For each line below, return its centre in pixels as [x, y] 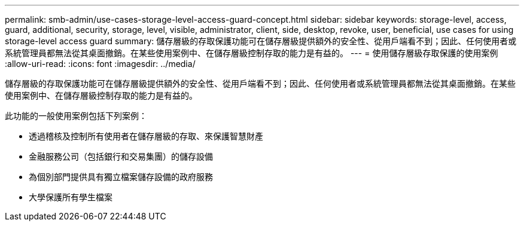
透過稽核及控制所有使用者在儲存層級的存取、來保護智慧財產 [146, 136]
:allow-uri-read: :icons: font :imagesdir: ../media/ [100, 64]
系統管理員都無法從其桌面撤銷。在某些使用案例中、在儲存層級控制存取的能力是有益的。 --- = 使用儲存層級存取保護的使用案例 [252, 53]
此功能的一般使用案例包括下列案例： [76, 116]
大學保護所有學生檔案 [71, 197]
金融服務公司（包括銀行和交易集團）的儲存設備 [121, 156]
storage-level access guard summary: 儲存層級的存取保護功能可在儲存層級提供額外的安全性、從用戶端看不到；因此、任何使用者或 [261, 41]
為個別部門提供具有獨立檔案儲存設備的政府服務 [121, 177]
